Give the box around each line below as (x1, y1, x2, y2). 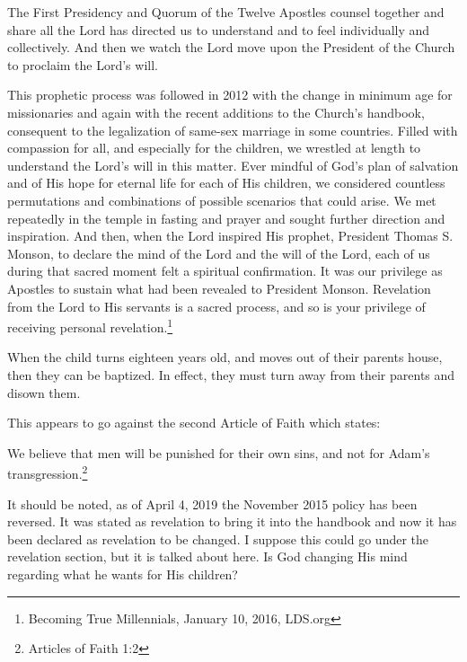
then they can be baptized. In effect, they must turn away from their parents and (7, 365, 455, 384)
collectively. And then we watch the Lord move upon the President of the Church (7, 38, 455, 57)
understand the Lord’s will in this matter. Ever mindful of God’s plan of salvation (7, 155, 459, 174)
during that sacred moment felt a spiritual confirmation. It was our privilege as (7, 261, 443, 280)
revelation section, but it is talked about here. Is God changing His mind (7, 547, 408, 566)
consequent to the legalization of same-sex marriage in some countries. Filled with (7, 120, 458, 139)
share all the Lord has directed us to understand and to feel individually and (7, 20, 430, 39)
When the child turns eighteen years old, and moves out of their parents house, (7, 348, 443, 366)
